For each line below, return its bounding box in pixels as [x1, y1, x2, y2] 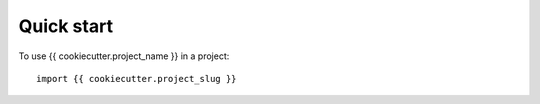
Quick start [18, 15, 114, 37]
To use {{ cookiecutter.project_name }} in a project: [18, 50, 230, 62]
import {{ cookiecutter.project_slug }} [36, 73, 237, 84]
